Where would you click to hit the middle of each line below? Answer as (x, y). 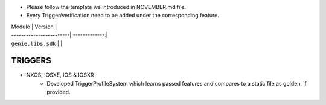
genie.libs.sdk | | (37, 43)
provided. (59, 92)
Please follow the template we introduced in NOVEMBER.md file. (106, 7)
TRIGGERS (31, 61)
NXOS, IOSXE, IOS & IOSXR (60, 75)
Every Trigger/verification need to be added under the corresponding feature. (123, 16)
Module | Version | (34, 27)
